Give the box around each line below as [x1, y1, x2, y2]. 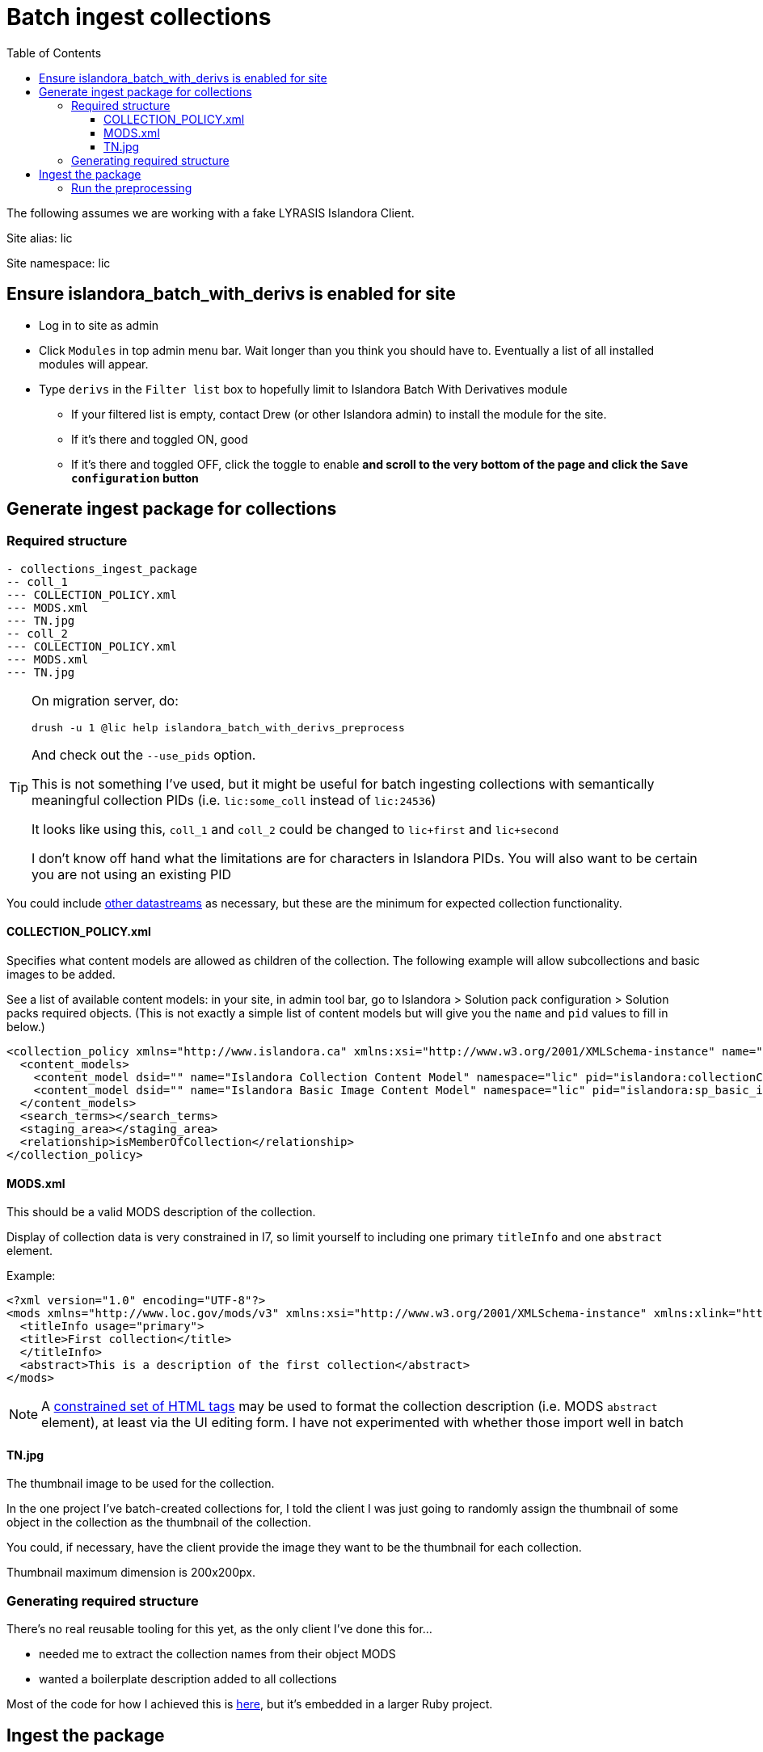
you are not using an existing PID [32, 865, 232, 882]
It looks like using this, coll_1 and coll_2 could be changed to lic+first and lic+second [32, 820, 559, 837]
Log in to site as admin [39, 318, 159, 332]
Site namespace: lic [6, 255, 111, 270]
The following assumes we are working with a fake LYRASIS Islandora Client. [6, 205, 415, 220]
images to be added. [6, 967, 116, 982]
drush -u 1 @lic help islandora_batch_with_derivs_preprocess [32, 721, 405, 734]
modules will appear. [39, 356, 149, 371]
